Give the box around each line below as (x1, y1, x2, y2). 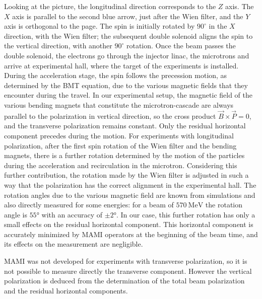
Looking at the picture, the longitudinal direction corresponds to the (4, 1, 216, 11)
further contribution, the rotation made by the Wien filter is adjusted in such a (4, 170, 249, 180)
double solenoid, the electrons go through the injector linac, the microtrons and (4, 50, 249, 60)
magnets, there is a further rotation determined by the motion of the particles (4, 150, 245, 161)
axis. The (225, 1, 254, 11)
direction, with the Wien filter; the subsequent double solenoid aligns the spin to (4, 30, 253, 41)
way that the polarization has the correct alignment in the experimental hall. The (4, 179, 256, 190)
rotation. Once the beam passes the (126, 40, 236, 51)
